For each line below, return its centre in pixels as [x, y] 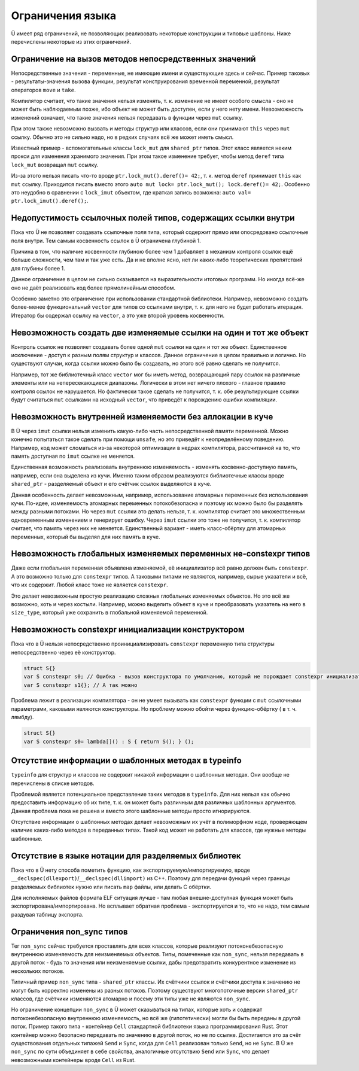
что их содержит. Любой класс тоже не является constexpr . [89, 585]
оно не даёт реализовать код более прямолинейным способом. [93, 288]
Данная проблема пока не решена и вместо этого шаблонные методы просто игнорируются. [131, 811]
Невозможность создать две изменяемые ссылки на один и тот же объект [160, 332]
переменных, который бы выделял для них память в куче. [86, 537]
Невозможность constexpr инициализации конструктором [128, 630]
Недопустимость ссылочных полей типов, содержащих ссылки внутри [153, 218]
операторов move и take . [43, 90]
